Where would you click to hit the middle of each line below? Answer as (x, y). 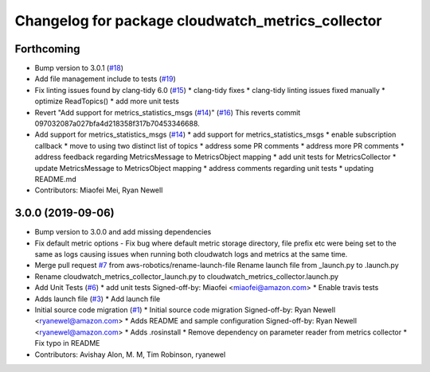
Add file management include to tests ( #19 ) (106, 79)
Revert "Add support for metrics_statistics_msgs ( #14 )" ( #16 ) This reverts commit (168, 112)
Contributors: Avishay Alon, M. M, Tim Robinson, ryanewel (130, 355)
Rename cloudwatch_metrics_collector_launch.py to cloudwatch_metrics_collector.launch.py (186, 276)
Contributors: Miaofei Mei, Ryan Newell (99, 190)
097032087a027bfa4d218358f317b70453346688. (117, 124)
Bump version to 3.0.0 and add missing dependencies (123, 232)
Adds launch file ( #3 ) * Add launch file (98, 299)
